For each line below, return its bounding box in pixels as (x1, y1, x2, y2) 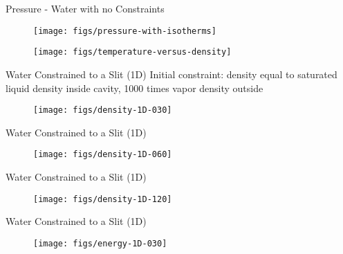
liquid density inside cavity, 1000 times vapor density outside (6, 80, 263, 95)
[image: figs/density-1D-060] (33, 149, 172, 160)
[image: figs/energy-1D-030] (33, 238, 167, 248)
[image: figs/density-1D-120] (33, 194, 172, 204)
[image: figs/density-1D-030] (33, 105, 172, 116)
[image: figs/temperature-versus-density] (33, 47, 232, 57)
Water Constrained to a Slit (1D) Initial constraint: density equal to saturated (6, 66, 337, 81)
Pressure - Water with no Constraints (6, 1, 165, 15)
